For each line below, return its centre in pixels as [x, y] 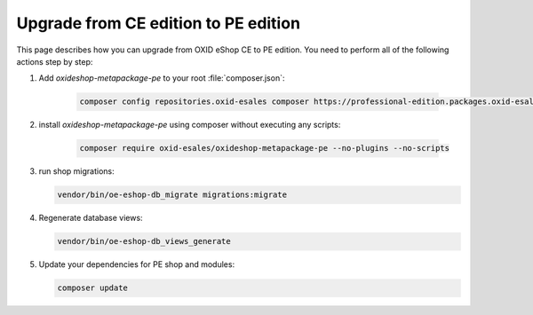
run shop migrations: [76, 171]
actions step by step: [55, 61]
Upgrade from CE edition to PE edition [159, 23]
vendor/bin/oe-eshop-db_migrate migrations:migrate [172, 195]
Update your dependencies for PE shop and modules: [137, 264]
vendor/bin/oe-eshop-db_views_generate [144, 241]
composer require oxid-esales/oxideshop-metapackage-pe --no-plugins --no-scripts [265, 148]
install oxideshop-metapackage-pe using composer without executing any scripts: [190, 125]
